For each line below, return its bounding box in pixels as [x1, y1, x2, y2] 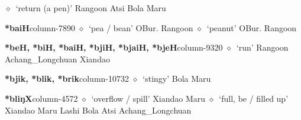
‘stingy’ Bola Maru [143, 72, 211, 85]
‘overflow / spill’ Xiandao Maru [91, 92, 206, 104]
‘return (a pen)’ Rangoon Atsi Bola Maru [15, 2, 166, 14]
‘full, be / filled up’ [219, 92, 289, 104]
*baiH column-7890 [5, 21, 75, 34]
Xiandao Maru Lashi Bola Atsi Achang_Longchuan [5, 104, 192, 116]
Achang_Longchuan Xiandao [5, 52, 110, 65]
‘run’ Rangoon [236, 41, 289, 54]
